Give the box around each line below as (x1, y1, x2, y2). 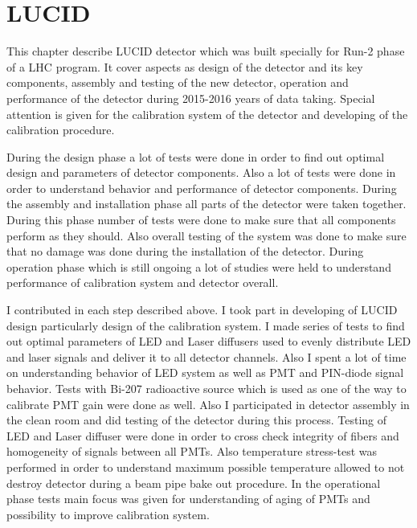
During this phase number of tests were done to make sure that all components (6, 211, 396, 228)
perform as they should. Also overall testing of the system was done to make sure (6, 227, 407, 244)
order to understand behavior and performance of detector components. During (6, 179, 397, 196)
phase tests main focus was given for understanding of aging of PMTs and (6, 490, 370, 507)
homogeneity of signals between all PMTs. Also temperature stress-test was (6, 443, 377, 460)
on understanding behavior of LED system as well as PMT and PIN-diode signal (6, 364, 404, 381)
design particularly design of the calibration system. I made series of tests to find (6, 317, 405, 334)
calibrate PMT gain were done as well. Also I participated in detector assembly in (6, 395, 410, 412)
